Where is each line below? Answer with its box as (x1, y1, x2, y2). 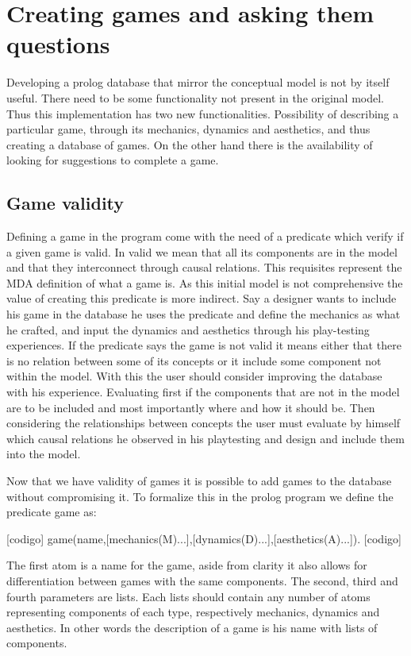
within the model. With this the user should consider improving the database (6, 368, 382, 384)
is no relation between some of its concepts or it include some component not (6, 352, 382, 369)
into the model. (6, 446, 81, 462)
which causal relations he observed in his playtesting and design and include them (6, 430, 405, 446)
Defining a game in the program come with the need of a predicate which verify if (6, 228, 404, 245)
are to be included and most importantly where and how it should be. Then (6, 399, 375, 415)
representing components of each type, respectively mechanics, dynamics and (6, 604, 380, 620)
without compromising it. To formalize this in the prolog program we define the (6, 488, 394, 504)
